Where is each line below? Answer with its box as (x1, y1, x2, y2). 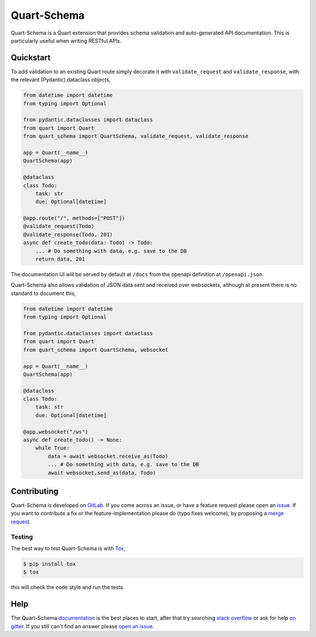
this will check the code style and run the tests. (11, 584, 125, 591)
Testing (11, 533, 33, 541)
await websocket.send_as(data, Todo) (47, 469, 156, 476)
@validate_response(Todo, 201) (23, 231, 114, 238)
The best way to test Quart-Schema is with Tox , (11, 545, 126, 552)
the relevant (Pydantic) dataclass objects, (11, 76, 111, 83)
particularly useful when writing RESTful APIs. (11, 37, 122, 44)
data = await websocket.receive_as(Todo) (47, 453, 169, 460)
